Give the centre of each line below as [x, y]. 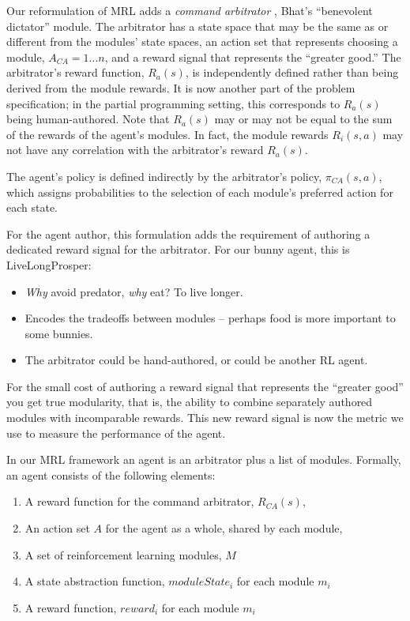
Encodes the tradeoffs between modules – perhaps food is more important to [210, 318]
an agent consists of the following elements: [111, 474]
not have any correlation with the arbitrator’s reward [135, 150]
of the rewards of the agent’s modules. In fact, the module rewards [167, 134]
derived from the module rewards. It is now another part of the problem [181, 87]
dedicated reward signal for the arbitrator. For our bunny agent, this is [178, 249]
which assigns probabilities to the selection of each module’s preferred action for [200, 192]
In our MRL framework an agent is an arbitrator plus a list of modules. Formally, [204, 459]
